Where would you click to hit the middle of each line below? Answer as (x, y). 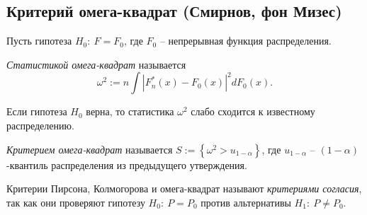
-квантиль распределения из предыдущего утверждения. (127, 164)
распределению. (40, 125)
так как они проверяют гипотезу (76, 202)
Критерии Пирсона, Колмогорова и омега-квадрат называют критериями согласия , (184, 188)
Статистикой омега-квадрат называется (96, 64)
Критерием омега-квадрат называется (90, 149)
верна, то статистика (130, 111)
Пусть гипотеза (39, 41)
